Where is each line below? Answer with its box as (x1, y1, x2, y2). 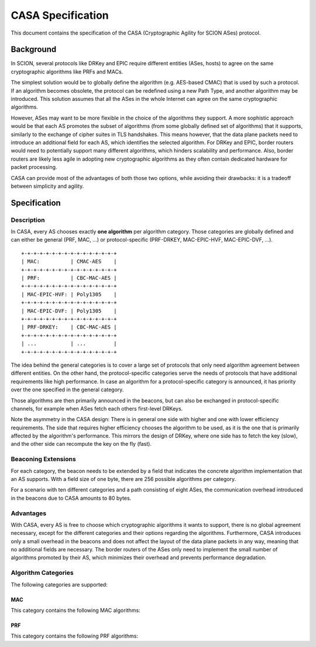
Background (11, 45, 57, 55)
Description (11, 216, 45, 224)
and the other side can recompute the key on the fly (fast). (11, 441, 152, 448)
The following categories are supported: (11, 581, 108, 588)
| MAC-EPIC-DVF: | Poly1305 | (21, 307, 117, 314)
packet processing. (11, 164, 57, 171)
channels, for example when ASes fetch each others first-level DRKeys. (11, 405, 183, 412)
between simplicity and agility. (11, 182, 84, 189)
